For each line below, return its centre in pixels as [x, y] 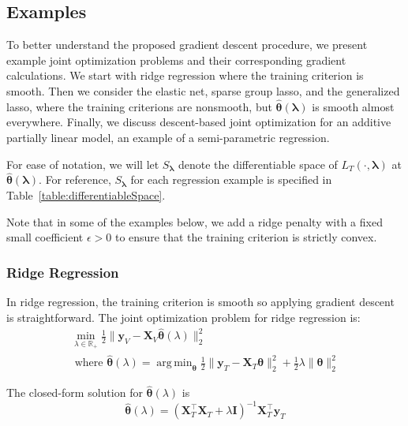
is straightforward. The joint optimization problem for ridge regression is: [183, 317]
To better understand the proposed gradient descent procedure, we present [187, 45]
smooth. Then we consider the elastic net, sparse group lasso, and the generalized [203, 90]
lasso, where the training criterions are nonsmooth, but [139, 106]
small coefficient [45, 237]
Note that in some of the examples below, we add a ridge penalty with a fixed [195, 221]
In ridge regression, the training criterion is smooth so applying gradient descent [200, 301]
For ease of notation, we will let [83, 164]
